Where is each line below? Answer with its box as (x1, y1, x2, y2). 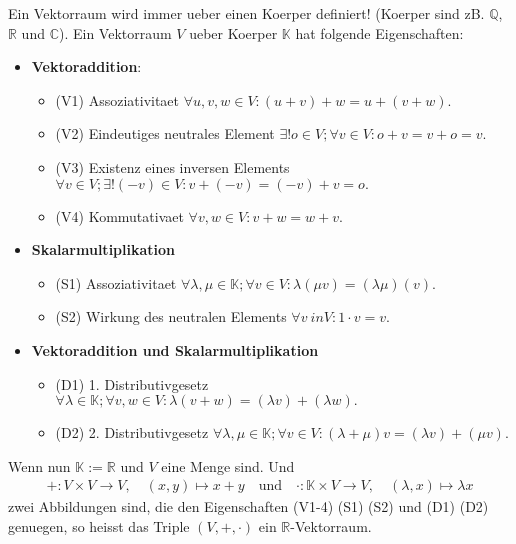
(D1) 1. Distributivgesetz (55, 373, 209, 394)
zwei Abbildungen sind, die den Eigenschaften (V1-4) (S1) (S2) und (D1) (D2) (8, 496, 489, 517)
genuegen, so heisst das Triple (8, 515, 190, 536)
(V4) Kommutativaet (55, 205, 184, 226)
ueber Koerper (189, 22, 278, 43)
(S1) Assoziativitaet (55, 272, 177, 293)
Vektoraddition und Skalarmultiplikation (31, 339, 319, 360)
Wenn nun (8, 455, 71, 476)
